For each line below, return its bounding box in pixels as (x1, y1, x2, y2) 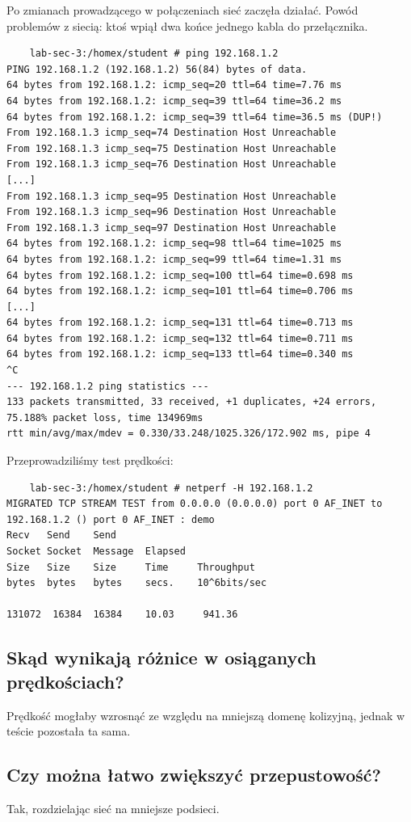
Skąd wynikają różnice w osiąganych (6, 645, 317, 670)
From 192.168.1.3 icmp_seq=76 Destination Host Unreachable (6, 158, 337, 171)
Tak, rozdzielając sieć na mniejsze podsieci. (6, 799, 220, 816)
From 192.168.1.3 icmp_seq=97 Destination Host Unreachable (6, 221, 337, 234)
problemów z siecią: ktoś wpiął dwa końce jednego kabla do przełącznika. (6, 17, 368, 34)
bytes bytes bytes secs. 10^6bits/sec (6, 577, 267, 589)
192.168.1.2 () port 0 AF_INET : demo (6, 513, 215, 525)
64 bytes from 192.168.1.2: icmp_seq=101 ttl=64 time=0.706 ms (6, 285, 354, 297)
